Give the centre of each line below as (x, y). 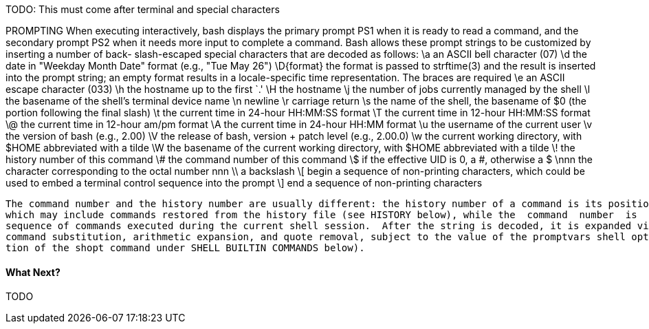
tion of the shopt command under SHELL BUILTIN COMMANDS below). (185, 248)
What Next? (33, 272)
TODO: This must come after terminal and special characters (143, 9)
